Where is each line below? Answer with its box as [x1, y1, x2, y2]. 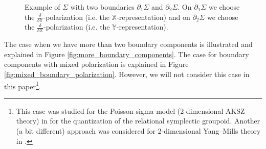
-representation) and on [117, 11, 190, 22]
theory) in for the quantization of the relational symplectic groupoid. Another [16, 115, 260, 126]
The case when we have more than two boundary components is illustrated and [4, 39, 253, 49]
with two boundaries [70, 2, 135, 12]
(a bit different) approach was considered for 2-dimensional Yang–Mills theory [16, 126, 261, 136]
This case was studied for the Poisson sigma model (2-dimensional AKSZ [16, 105, 245, 116]
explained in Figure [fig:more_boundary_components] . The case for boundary [4, 48, 249, 59]
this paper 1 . [4, 79, 41, 91]
